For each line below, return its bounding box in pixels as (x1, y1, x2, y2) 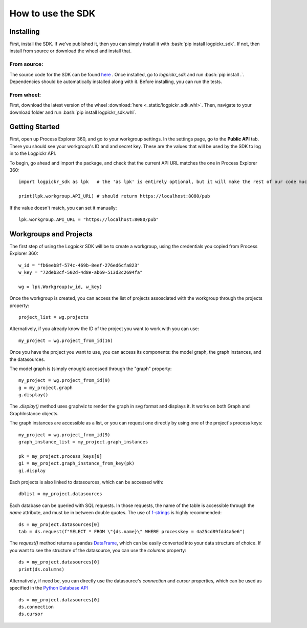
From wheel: (9, 91, 41, 98)
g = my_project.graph (18, 384, 73, 391)
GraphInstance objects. (9, 410, 59, 416)
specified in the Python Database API (9, 585, 88, 591)
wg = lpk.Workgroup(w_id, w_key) (18, 283, 102, 290)
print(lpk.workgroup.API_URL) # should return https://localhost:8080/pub (18, 193, 210, 199)
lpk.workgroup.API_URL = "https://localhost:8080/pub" (18, 216, 159, 222)
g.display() (18, 392, 49, 398)
